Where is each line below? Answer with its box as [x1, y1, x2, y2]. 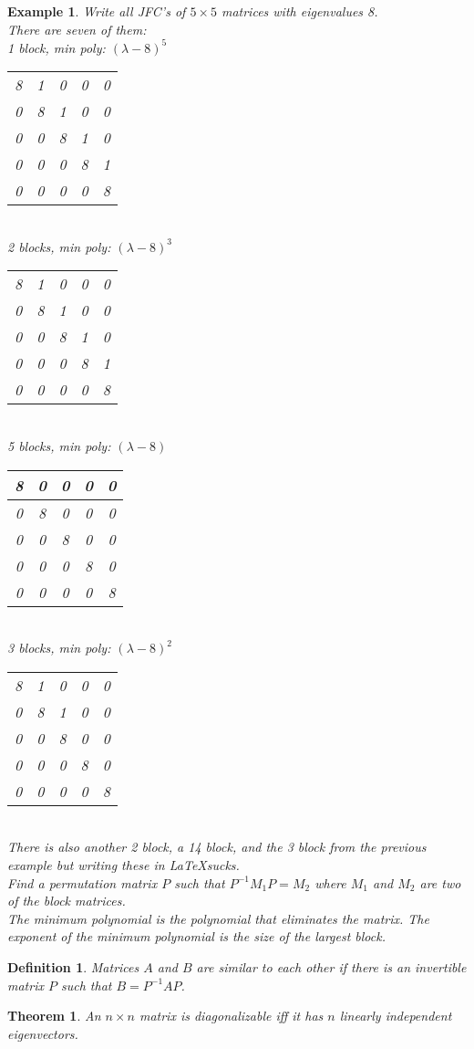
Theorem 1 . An [7, 1006, 101, 1025]
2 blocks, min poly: [7, 236, 111, 256]
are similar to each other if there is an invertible [196, 958, 467, 976]
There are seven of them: [7, 19, 147, 38]
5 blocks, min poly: [7, 436, 111, 456]
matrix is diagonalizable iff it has [139, 1006, 324, 1025]
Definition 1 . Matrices [7, 958, 139, 976]
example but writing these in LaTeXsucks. [7, 855, 240, 875]
